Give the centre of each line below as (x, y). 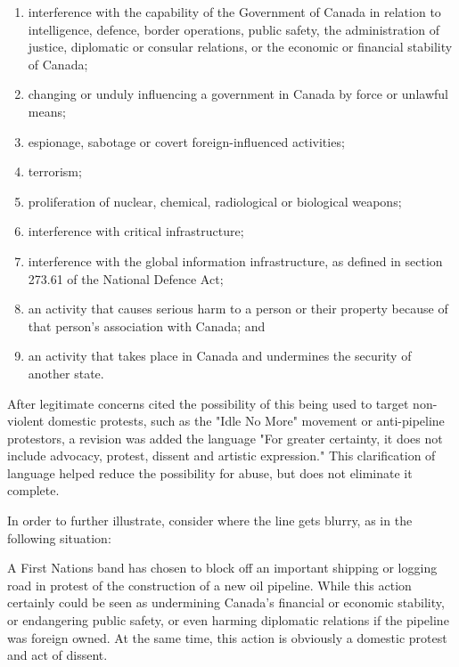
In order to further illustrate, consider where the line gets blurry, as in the (210, 521)
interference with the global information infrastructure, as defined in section (235, 260)
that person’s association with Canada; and (147, 325)
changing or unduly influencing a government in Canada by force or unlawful (238, 94)
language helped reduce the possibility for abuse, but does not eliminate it (210, 472)
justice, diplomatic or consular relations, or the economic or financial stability (240, 47)
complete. (33, 490)
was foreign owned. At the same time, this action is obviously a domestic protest (227, 637)
